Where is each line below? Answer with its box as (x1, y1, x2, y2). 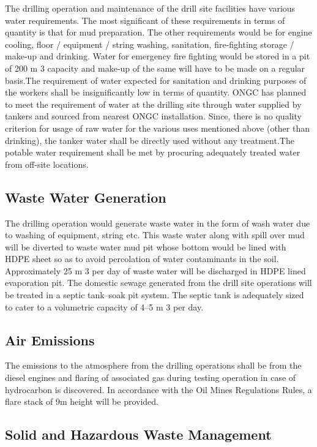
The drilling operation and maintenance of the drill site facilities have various (5, 2, 296, 14)
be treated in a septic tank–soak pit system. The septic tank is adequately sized (5, 288, 304, 301)
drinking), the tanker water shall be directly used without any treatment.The (5, 133, 294, 146)
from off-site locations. (5, 157, 89, 170)
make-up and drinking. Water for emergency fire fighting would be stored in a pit (5, 50, 310, 62)
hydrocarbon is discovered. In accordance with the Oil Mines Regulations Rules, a (5, 383, 312, 396)
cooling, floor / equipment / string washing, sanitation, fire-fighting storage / (5, 37, 294, 50)
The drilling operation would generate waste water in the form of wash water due (5, 216, 310, 229)
